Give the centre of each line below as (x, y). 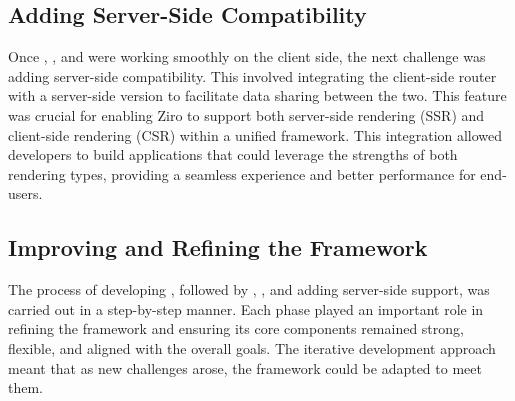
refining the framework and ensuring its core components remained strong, (236, 328)
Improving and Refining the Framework (218, 247)
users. (25, 193)
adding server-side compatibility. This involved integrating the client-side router (252, 75)
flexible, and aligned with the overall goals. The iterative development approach (252, 347)
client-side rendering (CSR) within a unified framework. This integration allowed (255, 134)
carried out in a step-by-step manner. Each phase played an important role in (246, 308)
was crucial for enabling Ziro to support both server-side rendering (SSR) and (246, 114)
